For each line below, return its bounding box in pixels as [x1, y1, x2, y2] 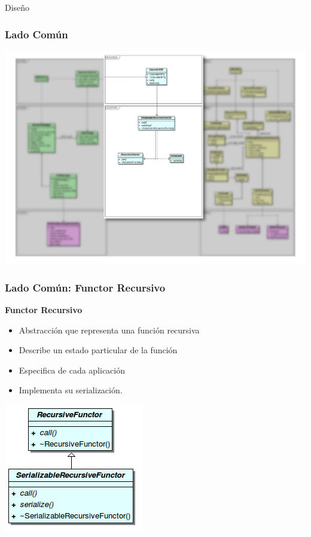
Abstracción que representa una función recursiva [19, 323, 200, 336]
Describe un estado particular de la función [19, 344, 178, 356]
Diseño [5, 1, 30, 13]
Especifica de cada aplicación [19, 363, 126, 376]
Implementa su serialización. [19, 384, 123, 396]
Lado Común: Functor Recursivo [5, 280, 166, 295]
